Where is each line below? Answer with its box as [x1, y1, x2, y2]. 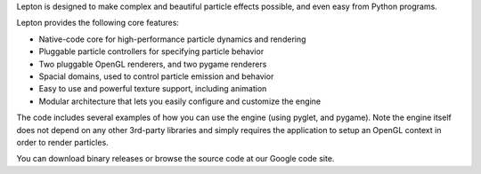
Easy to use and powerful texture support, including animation [38, 83, 267, 94]
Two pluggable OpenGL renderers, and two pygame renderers [38, 59, 267, 69]
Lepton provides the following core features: [16, 18, 180, 28]
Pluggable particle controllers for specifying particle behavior [38, 46, 265, 57]
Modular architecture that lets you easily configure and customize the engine [38, 96, 321, 107]
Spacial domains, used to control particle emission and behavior [38, 71, 274, 82]
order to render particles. [16, 137, 109, 147]
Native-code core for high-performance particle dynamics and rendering [38, 34, 306, 44]
